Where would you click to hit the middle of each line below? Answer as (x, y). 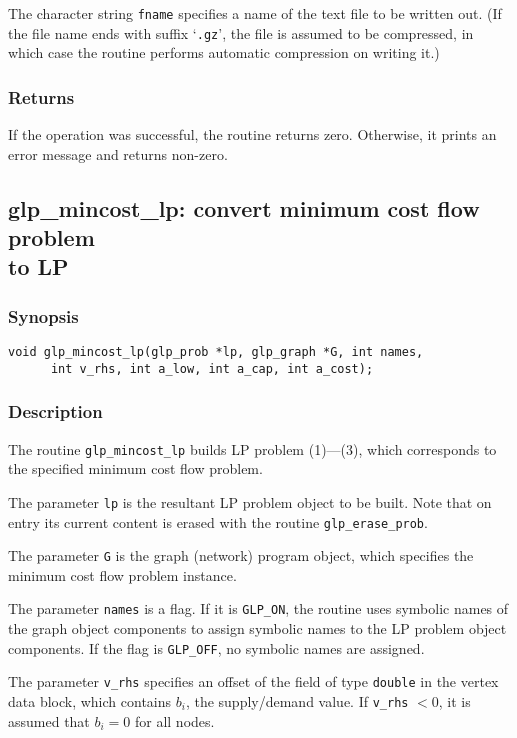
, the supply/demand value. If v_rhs (297, 701)
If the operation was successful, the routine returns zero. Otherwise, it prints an (252, 134)
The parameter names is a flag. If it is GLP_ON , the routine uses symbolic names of (258, 608)
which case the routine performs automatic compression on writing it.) (224, 52)
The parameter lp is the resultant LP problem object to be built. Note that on (250, 501)
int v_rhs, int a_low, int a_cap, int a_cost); (212, 368)
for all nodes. (174, 720)
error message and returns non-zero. (118, 153)
